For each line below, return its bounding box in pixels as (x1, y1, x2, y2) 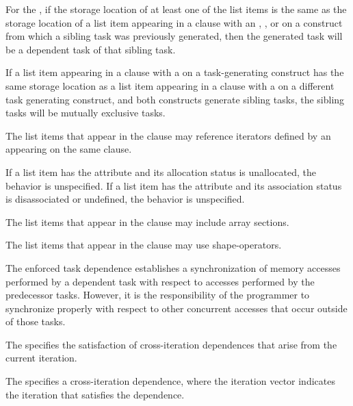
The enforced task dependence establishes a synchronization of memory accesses (5, 260, 341, 275)
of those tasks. (5, 314, 66, 329)
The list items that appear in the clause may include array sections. (5, 214, 289, 229)
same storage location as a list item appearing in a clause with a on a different (5, 78, 335, 92)
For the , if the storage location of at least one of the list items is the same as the (5, 2, 347, 16)
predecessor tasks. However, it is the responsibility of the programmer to (5, 288, 310, 302)
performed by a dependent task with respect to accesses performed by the (5, 274, 315, 288)
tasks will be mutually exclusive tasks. (5, 105, 166, 120)
